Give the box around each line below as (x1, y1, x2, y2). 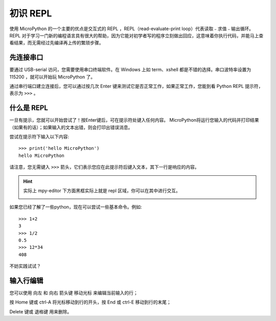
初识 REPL (9, 8, 52, 19)
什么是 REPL (9, 104, 49, 112)
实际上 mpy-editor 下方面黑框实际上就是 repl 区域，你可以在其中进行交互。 (23, 188, 181, 194)
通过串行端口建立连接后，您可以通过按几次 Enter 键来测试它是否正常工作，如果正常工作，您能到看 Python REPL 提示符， (9, 83, 263, 89)
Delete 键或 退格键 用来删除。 (9, 308, 72, 314)
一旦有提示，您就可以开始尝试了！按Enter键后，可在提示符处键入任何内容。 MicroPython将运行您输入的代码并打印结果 (9, 117, 259, 123)
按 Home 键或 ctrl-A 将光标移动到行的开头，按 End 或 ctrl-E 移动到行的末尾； (9, 299, 171, 305)
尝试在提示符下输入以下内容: (9, 133, 70, 140)
